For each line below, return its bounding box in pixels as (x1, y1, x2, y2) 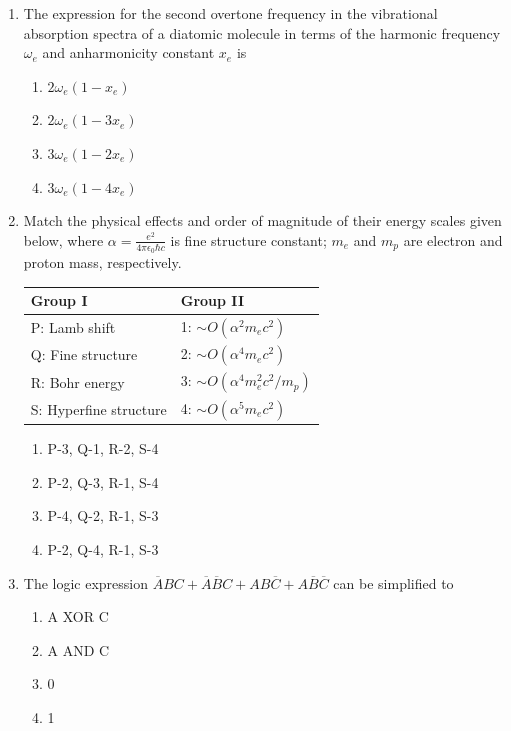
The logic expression (23, 572, 149, 593)
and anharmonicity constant (42, 42, 215, 63)
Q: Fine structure (30, 344, 138, 365)
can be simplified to (333, 572, 454, 593)
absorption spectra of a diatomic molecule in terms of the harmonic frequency (23, 22, 501, 43)
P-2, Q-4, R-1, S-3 (47, 538, 159, 559)
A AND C (47, 639, 110, 660)
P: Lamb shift (30, 317, 116, 338)
